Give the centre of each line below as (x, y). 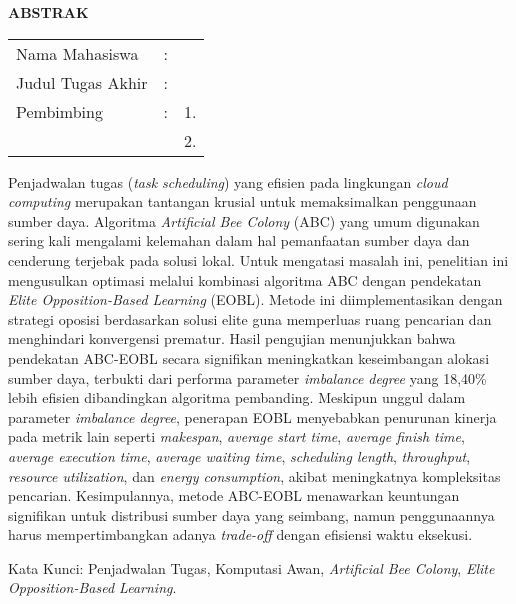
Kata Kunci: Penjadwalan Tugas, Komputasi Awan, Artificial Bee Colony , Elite (251, 567)
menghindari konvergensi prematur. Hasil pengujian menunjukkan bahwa (232, 338)
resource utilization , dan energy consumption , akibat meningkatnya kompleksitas (254, 475)
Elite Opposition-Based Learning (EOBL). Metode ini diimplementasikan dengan (255, 299)
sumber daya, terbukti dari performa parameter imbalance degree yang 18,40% (247, 377)
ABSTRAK (48, 12)
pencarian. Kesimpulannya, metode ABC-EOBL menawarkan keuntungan (234, 495)
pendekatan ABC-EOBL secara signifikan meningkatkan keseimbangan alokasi (249, 357)
